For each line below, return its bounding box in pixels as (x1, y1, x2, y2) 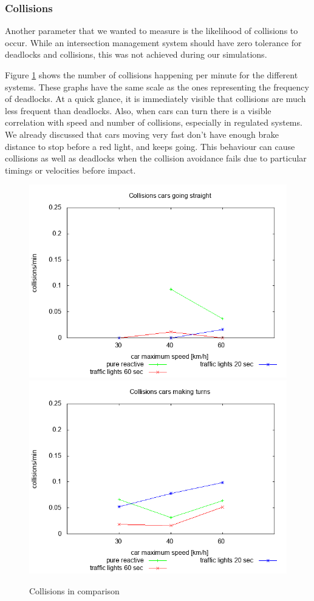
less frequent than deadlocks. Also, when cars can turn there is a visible (5, 104, 271, 117)
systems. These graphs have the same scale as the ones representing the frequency (5, 80, 309, 93)
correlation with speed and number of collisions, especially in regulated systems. (5, 116, 302, 129)
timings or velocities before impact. (5, 163, 136, 176)
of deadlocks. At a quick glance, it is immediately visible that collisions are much (5, 92, 306, 105)
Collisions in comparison (29, 584, 120, 597)
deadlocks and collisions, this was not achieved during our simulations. (5, 48, 267, 61)
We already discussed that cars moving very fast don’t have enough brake (5, 127, 279, 140)
